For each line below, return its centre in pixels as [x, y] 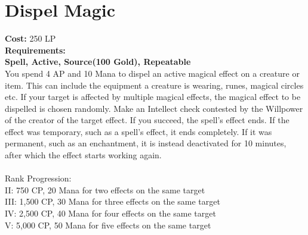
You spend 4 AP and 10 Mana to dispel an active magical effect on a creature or [152, 73]
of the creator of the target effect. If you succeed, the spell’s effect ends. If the [147, 120]
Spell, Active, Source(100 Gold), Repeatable [98, 62]
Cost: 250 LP [30, 38]
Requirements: [35, 50]
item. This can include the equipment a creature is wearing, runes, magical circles [154, 85]
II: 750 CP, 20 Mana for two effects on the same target [105, 189]
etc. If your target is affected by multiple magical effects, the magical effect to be [153, 97]
